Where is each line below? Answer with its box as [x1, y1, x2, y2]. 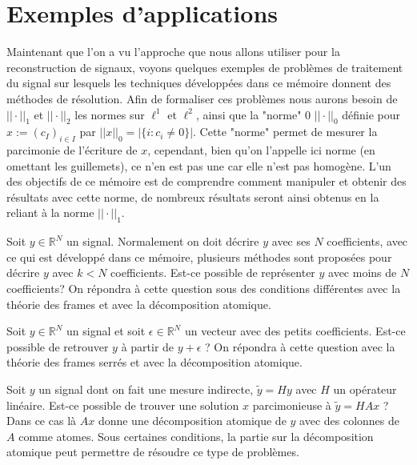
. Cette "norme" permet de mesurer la [193, 123, 378, 140]
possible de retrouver [6, 338, 109, 355]
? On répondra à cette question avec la [205, 338, 395, 355]
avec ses [271, 233, 311, 250]
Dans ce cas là [6, 412, 77, 429]
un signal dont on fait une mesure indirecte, [38, 381, 254, 398]
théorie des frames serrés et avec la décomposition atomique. [6, 354, 303, 371]
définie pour [342, 106, 401, 122]
